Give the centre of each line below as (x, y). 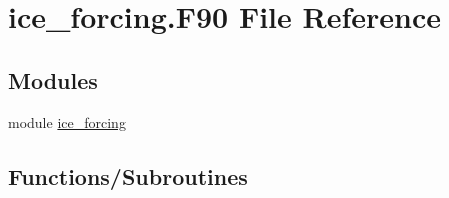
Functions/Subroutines (128, 175)
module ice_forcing (67, 121)
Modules (53, 79)
